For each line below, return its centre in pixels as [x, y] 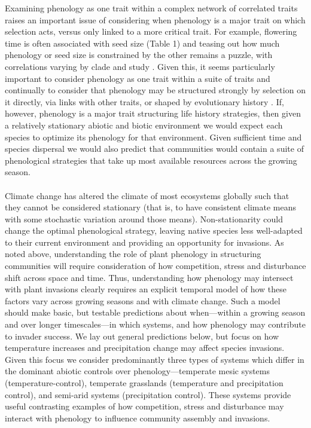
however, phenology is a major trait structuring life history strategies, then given [153, 113]
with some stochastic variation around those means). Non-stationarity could [144, 218]
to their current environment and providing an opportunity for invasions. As [144, 242]
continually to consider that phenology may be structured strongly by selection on [155, 90]
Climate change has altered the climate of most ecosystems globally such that [147, 195]
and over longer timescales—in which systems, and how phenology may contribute [155, 324]
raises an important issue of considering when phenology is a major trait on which [155, 19]
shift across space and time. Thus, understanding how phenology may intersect [149, 277]
